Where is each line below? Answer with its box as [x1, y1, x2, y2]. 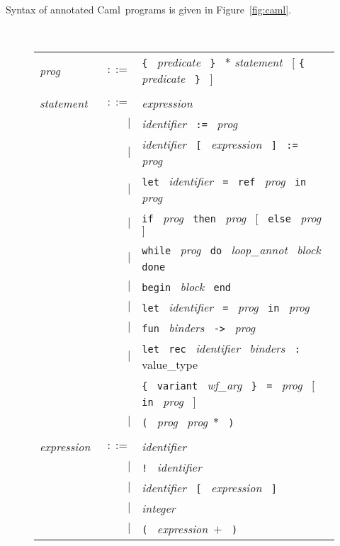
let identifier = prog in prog [142, 299, 310, 316]
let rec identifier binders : [142, 340, 300, 357]
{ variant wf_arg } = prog [142, 377, 302, 394]
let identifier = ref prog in [142, 173, 307, 190]
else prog [268, 210, 322, 227]
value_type [142, 356, 198, 373]
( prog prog [142, 414, 208, 431]
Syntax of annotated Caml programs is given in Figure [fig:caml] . [6, 2, 292, 16]
